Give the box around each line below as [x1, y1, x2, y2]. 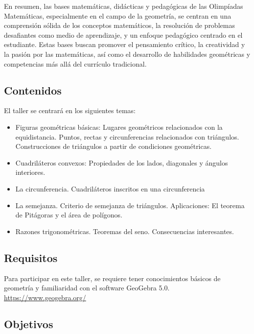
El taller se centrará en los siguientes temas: [4, 105, 136, 116]
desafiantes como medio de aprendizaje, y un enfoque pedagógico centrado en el [4, 29, 243, 40]
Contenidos [4, 82, 62, 97]
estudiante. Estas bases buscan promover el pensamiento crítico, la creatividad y [4, 39, 245, 49]
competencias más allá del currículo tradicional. [4, 58, 147, 69]
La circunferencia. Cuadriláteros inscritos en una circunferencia [15, 183, 205, 193]
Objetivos [4, 316, 53, 331]
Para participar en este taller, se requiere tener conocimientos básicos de [4, 273, 221, 283]
